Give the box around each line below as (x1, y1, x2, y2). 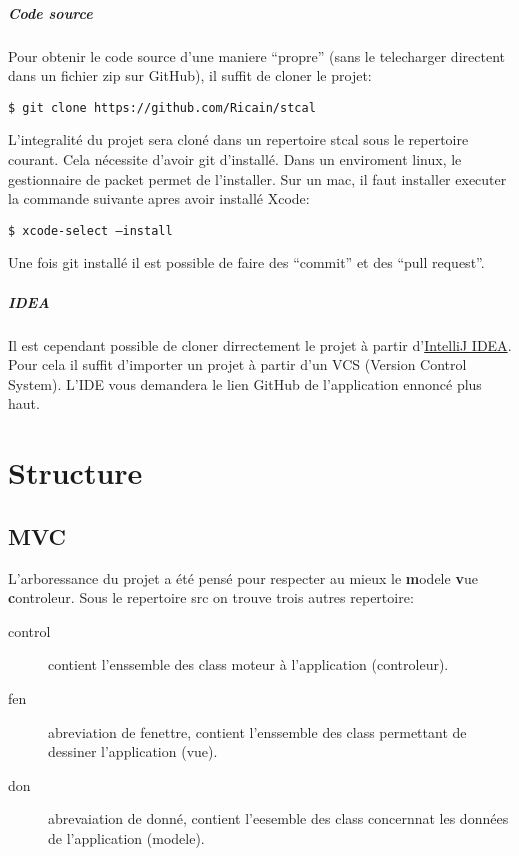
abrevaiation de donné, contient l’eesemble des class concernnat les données (48, 808, 509, 829)
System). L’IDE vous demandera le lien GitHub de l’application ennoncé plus (8, 373, 482, 394)
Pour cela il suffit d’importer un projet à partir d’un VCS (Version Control (8, 354, 467, 375)
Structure (8, 452, 143, 493)
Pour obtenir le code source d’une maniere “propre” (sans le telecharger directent (8, 45, 505, 66)
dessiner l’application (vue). (48, 741, 218, 762)
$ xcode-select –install (8, 223, 173, 238)
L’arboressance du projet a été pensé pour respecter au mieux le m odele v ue (8, 567, 478, 588)
